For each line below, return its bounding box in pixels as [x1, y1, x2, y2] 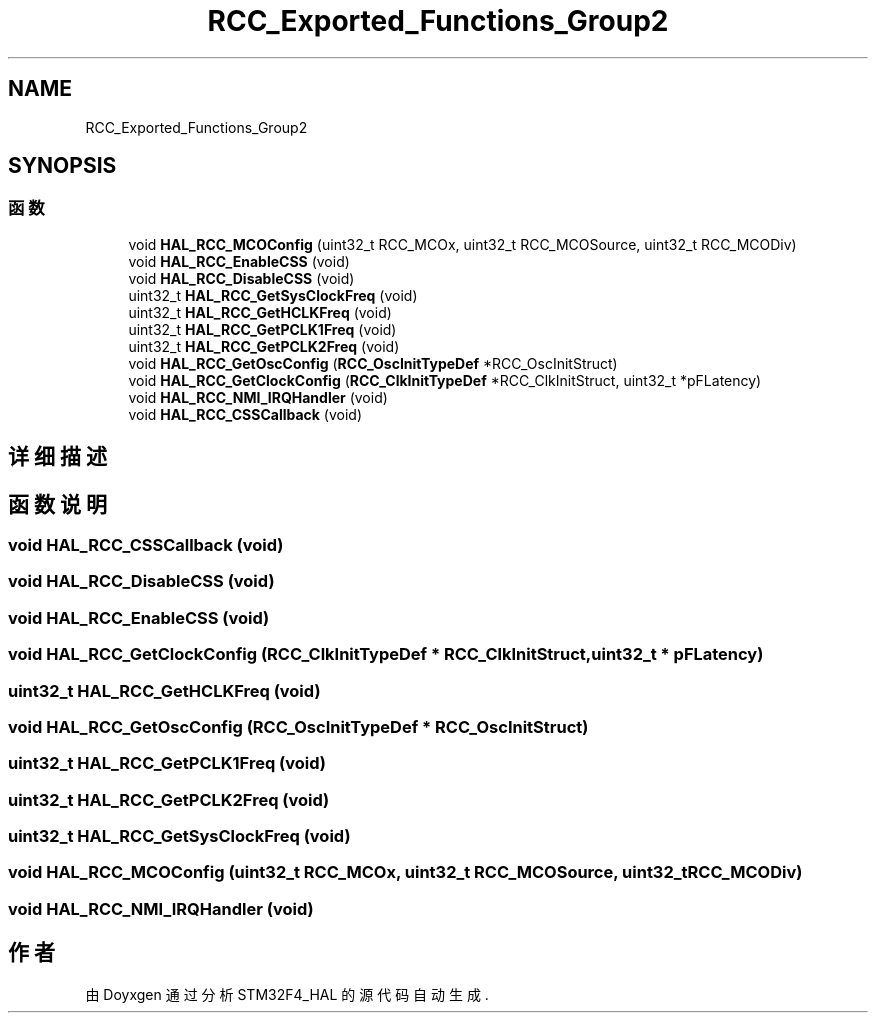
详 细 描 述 [8, 444, 107, 470]
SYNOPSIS [8, 153, 117, 179]
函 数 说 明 [8, 491, 107, 517]
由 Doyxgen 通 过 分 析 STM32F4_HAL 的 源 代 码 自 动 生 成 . [85, 985, 489, 1003]
